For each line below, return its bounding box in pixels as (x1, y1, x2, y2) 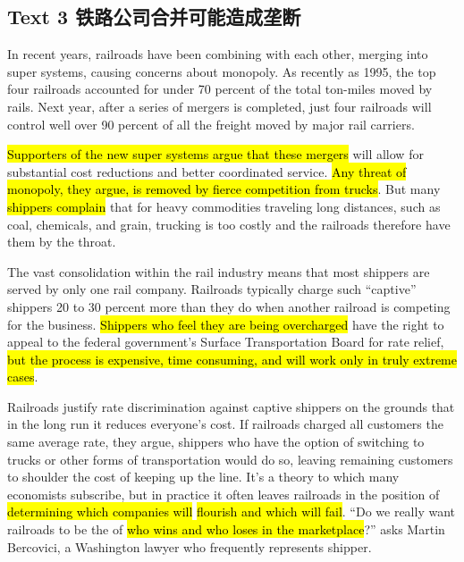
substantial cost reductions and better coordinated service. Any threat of (7, 162, 407, 180)
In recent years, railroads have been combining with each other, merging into (7, 45, 428, 63)
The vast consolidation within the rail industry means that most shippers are (7, 262, 430, 281)
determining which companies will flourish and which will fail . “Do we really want (7, 502, 456, 521)
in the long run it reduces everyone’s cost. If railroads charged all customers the (7, 415, 443, 433)
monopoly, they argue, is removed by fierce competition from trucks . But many (7, 180, 441, 198)
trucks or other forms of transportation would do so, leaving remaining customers (7, 449, 453, 468)
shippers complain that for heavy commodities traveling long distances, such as (7, 197, 441, 215)
